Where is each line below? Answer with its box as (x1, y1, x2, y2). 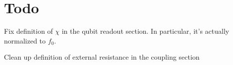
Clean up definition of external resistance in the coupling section (4, 52, 200, 62)
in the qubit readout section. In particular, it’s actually (61, 26, 230, 36)
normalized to (4, 35, 46, 45)
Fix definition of (4, 26, 53, 36)
